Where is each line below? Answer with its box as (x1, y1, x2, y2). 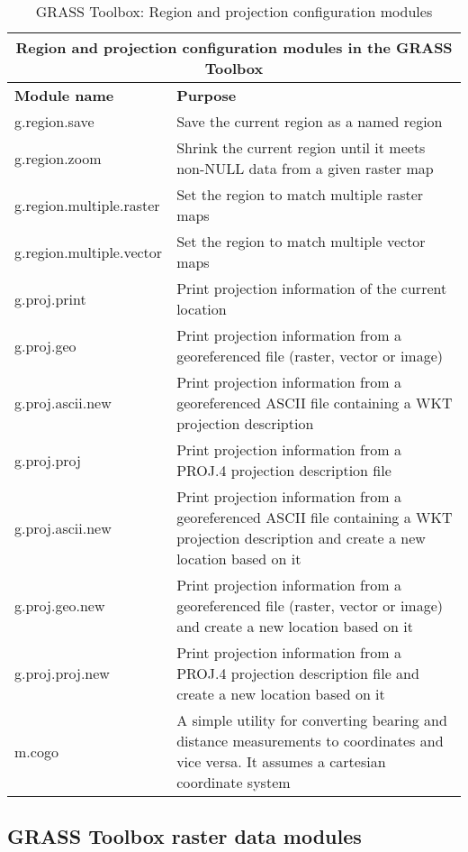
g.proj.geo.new (14, 595, 105, 616)
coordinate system (176, 772, 291, 792)
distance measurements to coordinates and (176, 730, 444, 751)
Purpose (176, 85, 237, 105)
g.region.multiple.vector (14, 241, 163, 262)
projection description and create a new (176, 527, 426, 548)
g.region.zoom (14, 147, 102, 169)
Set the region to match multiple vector (176, 231, 426, 252)
